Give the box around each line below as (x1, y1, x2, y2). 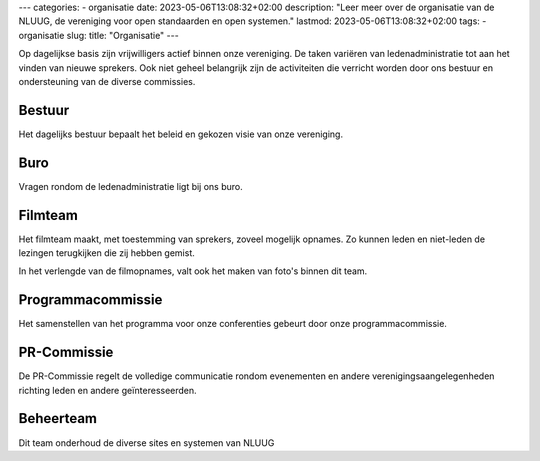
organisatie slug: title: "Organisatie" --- (18, 29, 179, 41)
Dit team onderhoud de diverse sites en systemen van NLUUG (18, 436, 275, 449)
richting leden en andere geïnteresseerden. (18, 384, 197, 396)
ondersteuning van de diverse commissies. (18, 75, 196, 87)
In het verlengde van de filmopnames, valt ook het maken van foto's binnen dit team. (18, 265, 368, 277)
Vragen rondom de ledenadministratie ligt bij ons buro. (18, 180, 244, 192)
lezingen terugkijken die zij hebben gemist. (18, 247, 195, 259)
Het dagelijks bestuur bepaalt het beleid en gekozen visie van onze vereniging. (18, 128, 344, 140)
